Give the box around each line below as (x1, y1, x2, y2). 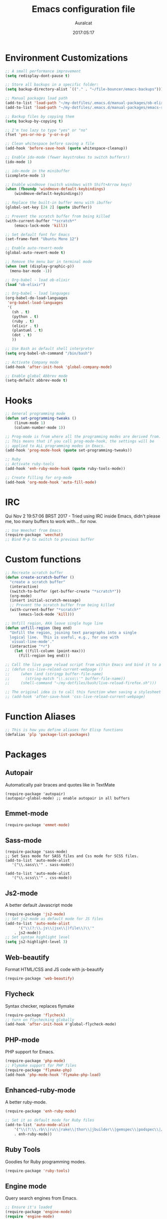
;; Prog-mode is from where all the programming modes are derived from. (5, 434, 162, 439)
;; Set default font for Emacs (5, 232, 70, 237)
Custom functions (5, 554, 81, 565)
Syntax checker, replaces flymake (5, 1003, 75, 1009)
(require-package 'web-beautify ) (5, 976, 75, 981)
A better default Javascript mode (5, 902, 73, 908)
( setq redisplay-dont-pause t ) (5, 73, 70, 78)
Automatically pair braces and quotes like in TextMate (5, 782, 115, 787)
